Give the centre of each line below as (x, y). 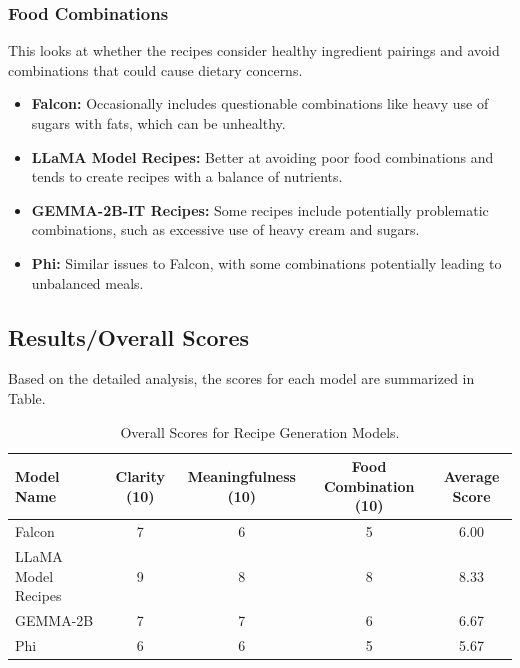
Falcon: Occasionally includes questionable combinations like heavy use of (260, 103)
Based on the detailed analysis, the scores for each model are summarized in (241, 378)
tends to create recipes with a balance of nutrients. (187, 176)
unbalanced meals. (87, 282)
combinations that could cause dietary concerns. (155, 69)
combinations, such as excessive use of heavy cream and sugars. (225, 229)
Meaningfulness (241, 475)
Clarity (140, 475)
